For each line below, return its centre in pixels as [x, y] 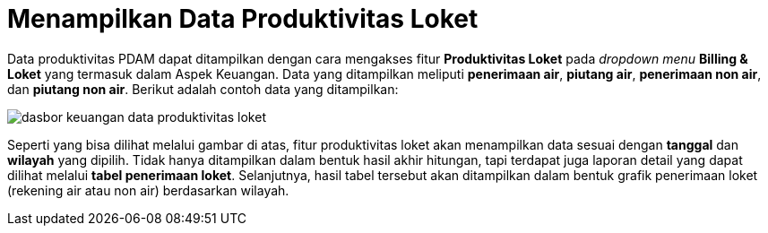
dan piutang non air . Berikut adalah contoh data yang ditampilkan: [203, 89]
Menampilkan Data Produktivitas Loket [243, 19]
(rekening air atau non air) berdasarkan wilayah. [148, 190]
